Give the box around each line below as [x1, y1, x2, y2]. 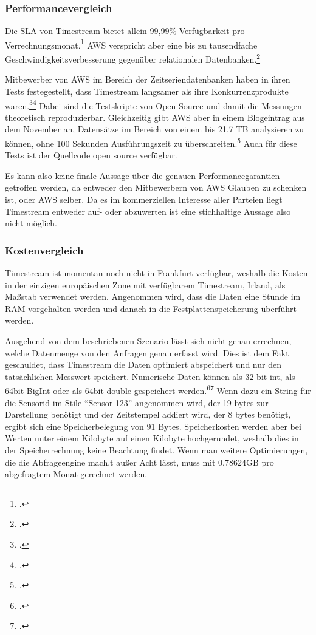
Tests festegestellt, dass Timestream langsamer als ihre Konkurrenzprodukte [5, 84, 289, 97]
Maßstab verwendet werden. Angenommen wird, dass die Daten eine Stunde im [5, 290, 301, 303]
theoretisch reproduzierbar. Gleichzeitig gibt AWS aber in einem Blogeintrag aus [5, 110, 305, 123]
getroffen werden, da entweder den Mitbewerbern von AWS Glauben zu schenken [5, 181, 307, 194]
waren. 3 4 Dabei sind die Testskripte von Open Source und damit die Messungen [5, 97, 302, 112]
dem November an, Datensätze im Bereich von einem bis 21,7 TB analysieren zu [5, 123, 304, 135]
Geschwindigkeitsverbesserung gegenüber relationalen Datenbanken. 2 [5, 51, 261, 65]
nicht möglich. [5, 217, 57, 229]
